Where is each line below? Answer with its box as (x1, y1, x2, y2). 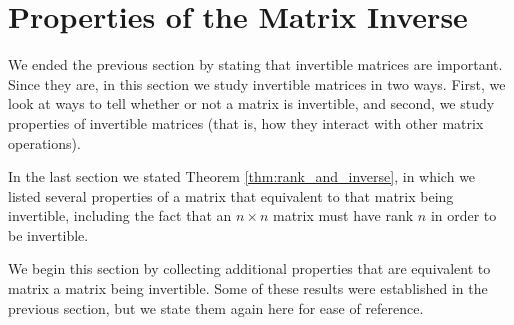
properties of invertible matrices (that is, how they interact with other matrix (8, 112, 484, 133)
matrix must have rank (273, 205, 414, 226)
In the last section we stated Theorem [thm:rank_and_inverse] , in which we (8, 166, 476, 187)
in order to (430, 205, 497, 226)
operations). (8, 132, 81, 153)
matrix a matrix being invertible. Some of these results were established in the (8, 278, 488, 299)
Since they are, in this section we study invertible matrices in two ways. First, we (8, 73, 506, 94)
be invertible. (8, 224, 89, 245)
